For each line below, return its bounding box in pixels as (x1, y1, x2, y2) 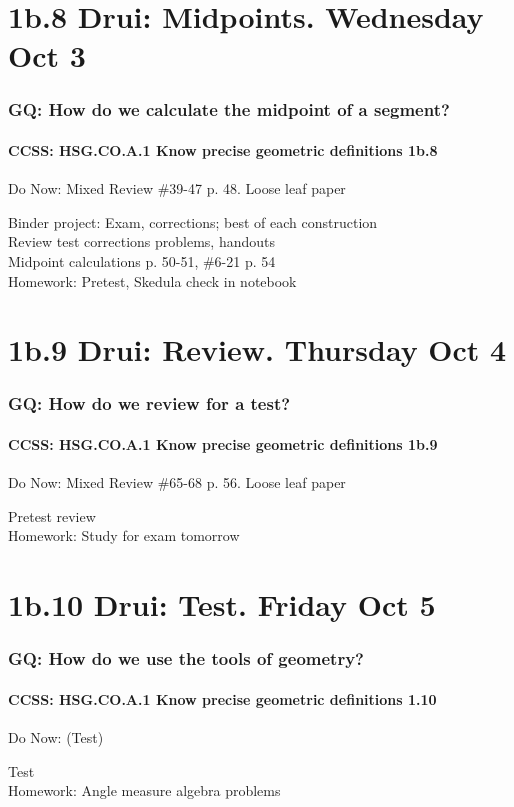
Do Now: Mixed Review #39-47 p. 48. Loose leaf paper (8, 178, 346, 199)
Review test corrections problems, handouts (8, 231, 275, 252)
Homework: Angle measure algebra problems (8, 780, 281, 801)
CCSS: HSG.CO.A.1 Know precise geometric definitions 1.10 (8, 688, 437, 709)
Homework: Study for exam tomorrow (8, 525, 240, 546)
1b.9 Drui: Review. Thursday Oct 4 (8, 329, 507, 370)
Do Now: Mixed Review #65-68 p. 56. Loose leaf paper (8, 472, 346, 493)
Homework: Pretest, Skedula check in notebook (8, 270, 297, 291)
